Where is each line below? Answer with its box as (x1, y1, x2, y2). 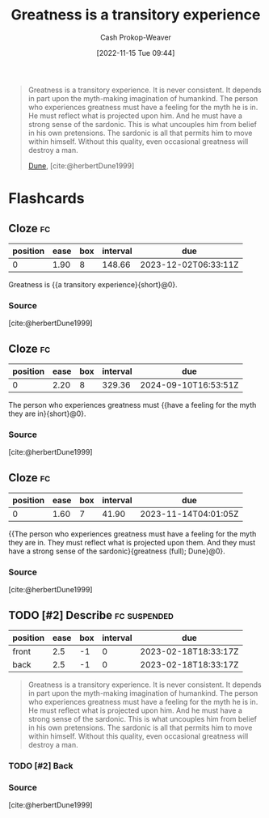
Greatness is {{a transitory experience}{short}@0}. (8, 279, 178, 289)
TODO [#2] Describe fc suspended (8, 608, 174, 622)
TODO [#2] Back (8, 761, 74, 772)
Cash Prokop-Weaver (99, 32, 172, 42)
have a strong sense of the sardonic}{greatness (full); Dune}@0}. (8, 546, 226, 556)
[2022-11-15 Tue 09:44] (96, 48, 175, 57)
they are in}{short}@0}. (8, 409, 86, 418)
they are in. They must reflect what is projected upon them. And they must (8, 538, 256, 548)
